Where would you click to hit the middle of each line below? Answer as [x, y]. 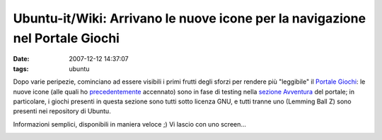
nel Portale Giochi [66, 38]
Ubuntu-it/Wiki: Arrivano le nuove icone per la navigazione [190, 18]
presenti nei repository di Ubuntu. [62, 111]
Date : [21, 59]
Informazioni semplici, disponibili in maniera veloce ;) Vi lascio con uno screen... [130, 124]
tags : [21, 69]
